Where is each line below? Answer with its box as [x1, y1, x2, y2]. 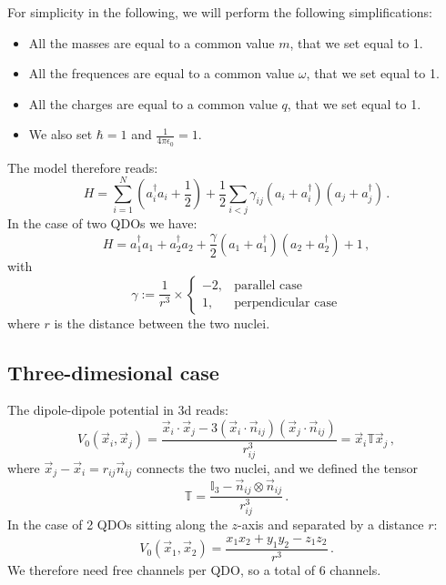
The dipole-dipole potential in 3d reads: [7, 400, 228, 419]
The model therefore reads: [7, 157, 158, 177]
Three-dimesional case [7, 358, 219, 386]
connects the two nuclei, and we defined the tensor [137, 459, 418, 478]
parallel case [234, 279, 302, 292]
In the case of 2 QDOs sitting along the [7, 515, 228, 534]
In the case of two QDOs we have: [7, 214, 198, 233]
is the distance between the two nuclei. [54, 313, 270, 332]
